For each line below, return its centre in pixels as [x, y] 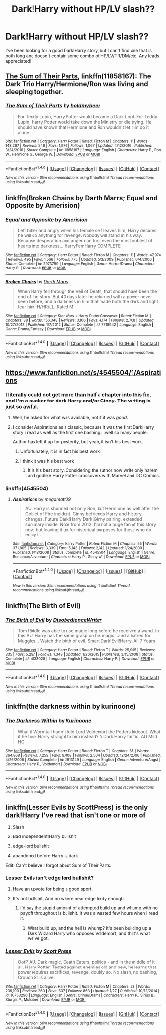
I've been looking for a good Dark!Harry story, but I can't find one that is [79, 50]
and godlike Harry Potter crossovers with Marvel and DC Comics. [94, 475]
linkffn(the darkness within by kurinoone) [71, 707]
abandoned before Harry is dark [45, 856]
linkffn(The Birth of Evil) [43, 606]
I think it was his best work [47, 461]
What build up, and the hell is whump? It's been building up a [89, 928]
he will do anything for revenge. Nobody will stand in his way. [80, 235]
